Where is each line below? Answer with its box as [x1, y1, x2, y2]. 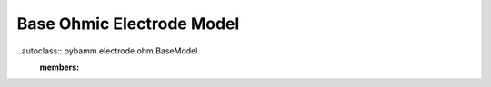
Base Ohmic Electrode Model [16, 14, 240, 34]
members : [39, 62, 80, 72]
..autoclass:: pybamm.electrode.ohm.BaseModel [16, 45, 198, 56]
